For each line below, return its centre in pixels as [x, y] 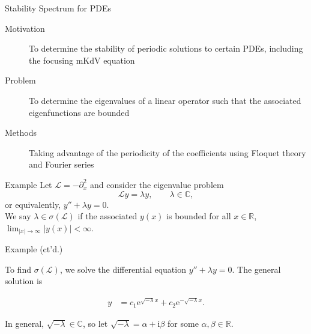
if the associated [107, 216]
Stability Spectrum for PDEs [58, 8]
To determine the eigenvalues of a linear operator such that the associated [165, 100]
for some [183, 323]
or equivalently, [33, 204]
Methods [21, 132]
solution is [24, 281]
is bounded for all [199, 216]
